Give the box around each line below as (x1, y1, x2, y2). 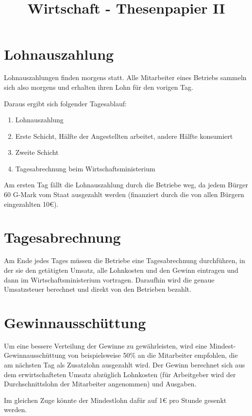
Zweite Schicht (15, 147, 59, 157)
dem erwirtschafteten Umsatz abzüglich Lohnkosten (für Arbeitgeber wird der (4, 369, 236, 379)
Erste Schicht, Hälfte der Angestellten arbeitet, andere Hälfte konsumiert (15, 131, 233, 141)
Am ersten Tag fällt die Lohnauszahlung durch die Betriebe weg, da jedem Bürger (4, 180, 248, 190)
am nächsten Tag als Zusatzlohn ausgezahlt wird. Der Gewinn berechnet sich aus (4, 360, 245, 370)
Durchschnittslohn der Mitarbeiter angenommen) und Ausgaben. (4, 379, 197, 389)
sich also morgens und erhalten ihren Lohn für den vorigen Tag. (4, 82, 193, 92)
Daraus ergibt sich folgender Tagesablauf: (4, 98, 127, 108)
